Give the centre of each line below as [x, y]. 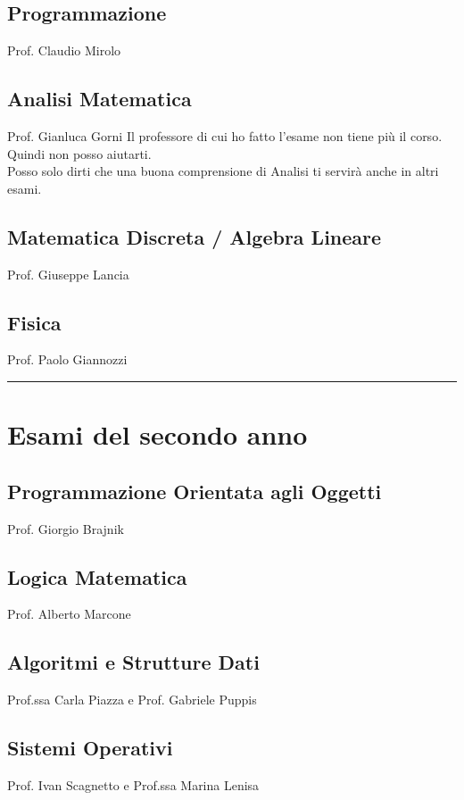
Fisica [34, 322]
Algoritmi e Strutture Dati [133, 662]
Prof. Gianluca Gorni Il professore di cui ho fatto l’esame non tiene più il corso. [225, 136]
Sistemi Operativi [90, 748]
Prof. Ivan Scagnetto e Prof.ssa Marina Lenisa [133, 784]
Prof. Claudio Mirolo [64, 50]
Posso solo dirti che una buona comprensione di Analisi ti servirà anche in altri [223, 171]
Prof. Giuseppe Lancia [68, 274]
